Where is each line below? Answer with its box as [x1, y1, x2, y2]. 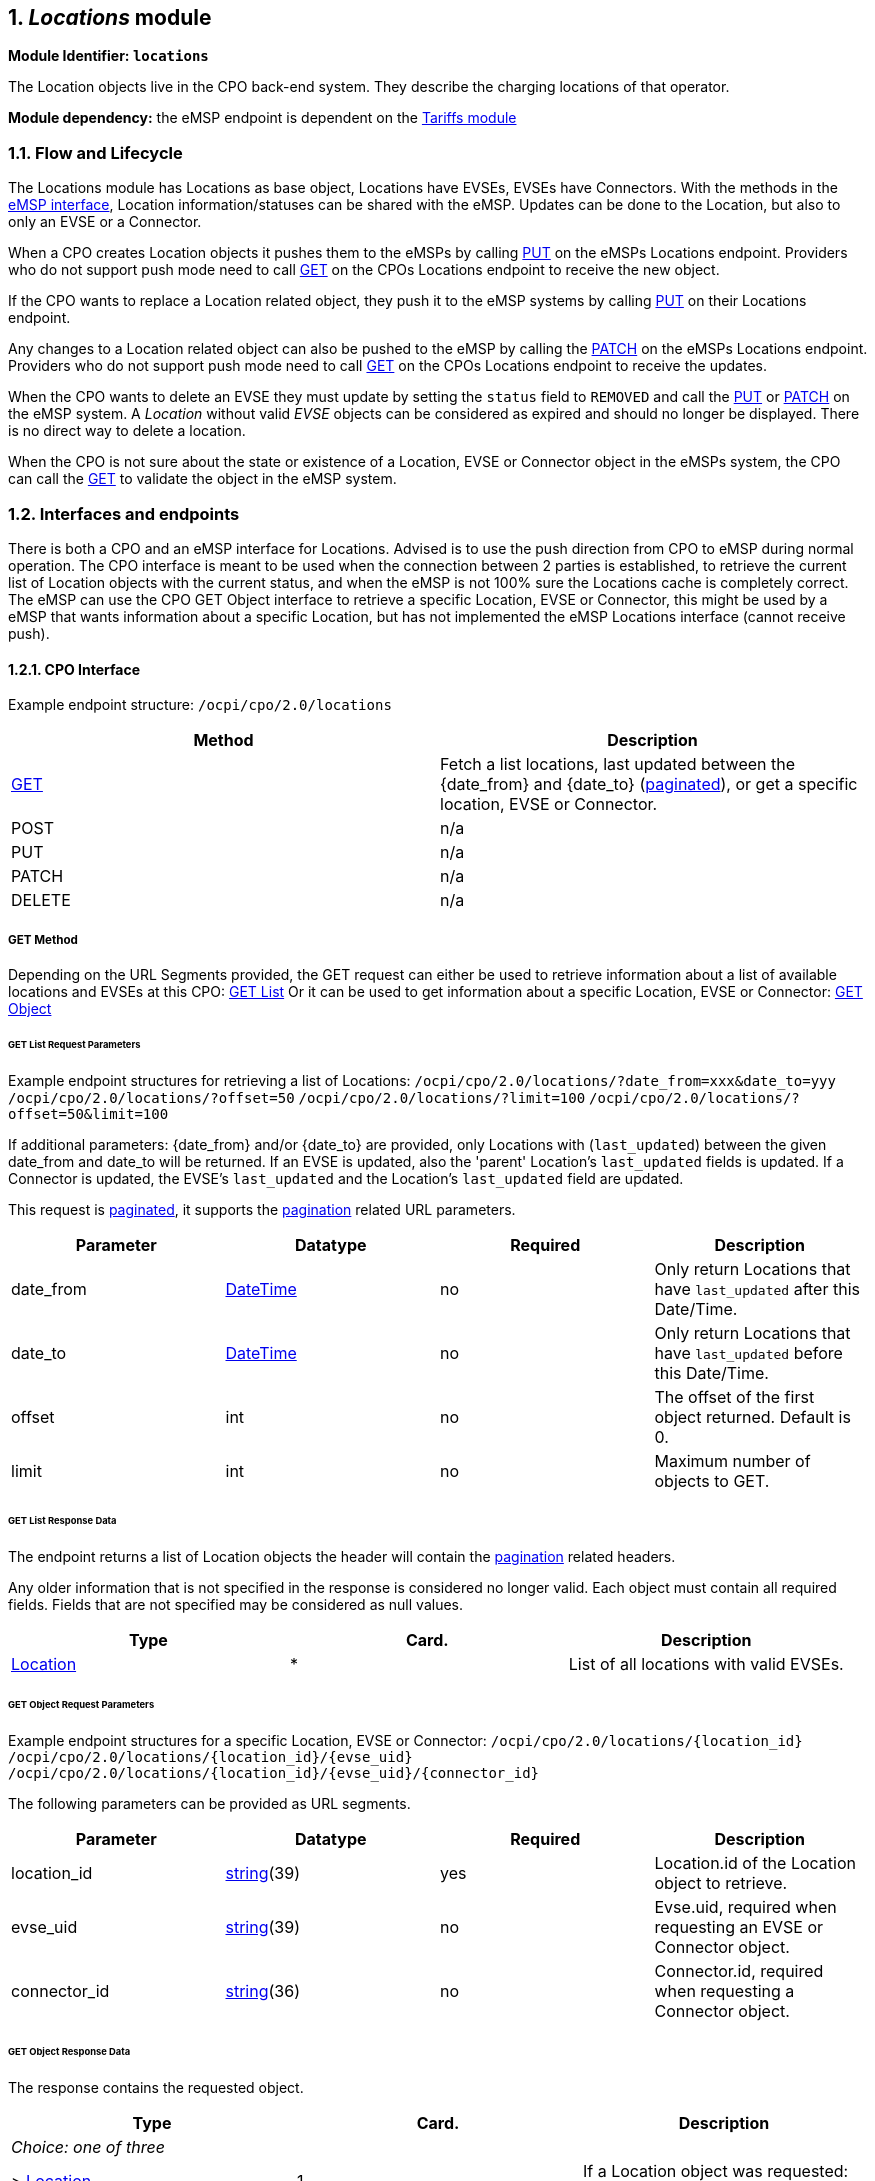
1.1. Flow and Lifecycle [8, 142, 183, 163]
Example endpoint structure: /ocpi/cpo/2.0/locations [8, 696, 392, 714]
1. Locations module [8, 5, 212, 30]
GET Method [8, 932, 78, 947]
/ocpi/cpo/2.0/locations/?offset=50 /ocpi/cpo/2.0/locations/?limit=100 [8, 1089, 586, 1106]
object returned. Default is [654, 1406, 851, 1427]
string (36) [225, 1980, 300, 2001]
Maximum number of [654, 1450, 811, 1471]
